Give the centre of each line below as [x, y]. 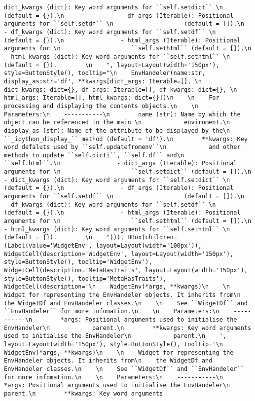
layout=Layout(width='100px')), [149, 246]
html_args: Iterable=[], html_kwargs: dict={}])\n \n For [112, 98]
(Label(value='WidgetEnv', [48, 246]
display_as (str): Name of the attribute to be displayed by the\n [117, 130]
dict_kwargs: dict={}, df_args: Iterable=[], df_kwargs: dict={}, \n [121, 90]
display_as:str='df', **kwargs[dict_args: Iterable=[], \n [103, 81]
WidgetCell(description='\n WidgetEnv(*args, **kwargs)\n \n [117, 287]
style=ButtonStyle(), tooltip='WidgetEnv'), [78, 262]
